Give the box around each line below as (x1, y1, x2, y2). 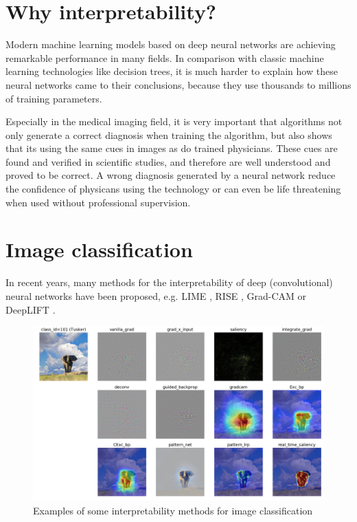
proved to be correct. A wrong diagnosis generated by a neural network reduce (5, 168, 336, 182)
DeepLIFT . (5, 302, 56, 316)
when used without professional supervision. (5, 195, 191, 209)
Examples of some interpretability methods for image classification (33, 503, 313, 517)
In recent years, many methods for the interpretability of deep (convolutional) (5, 275, 333, 290)
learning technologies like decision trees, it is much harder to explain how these (5, 64, 338, 78)
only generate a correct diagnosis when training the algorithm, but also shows (5, 127, 332, 142)
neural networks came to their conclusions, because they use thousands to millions (5, 77, 352, 91)
